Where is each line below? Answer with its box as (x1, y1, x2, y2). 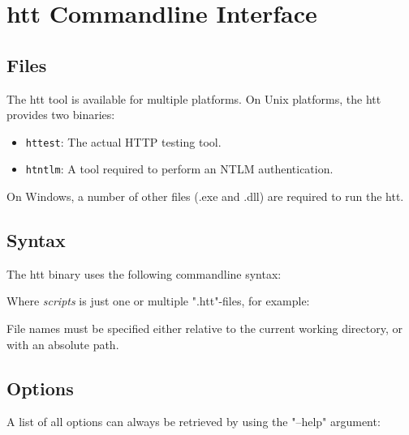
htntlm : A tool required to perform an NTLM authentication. (25, 160, 334, 177)
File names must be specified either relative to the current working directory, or (6, 320, 403, 337)
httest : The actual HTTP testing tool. (25, 133, 222, 150)
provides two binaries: (6, 106, 115, 123)
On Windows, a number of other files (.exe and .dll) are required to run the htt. (6, 188, 404, 205)
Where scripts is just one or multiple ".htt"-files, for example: (6, 292, 310, 309)
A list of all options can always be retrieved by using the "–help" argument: (6, 413, 381, 430)
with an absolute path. (6, 335, 119, 352)
